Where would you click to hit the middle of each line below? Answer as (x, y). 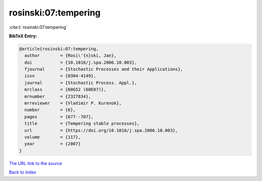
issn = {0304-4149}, (60, 76)
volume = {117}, (53, 137)
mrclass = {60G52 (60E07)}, (65, 90)
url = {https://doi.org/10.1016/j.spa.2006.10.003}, (101, 130)
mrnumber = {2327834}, (58, 96)
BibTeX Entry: (23, 36)
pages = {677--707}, (59, 117)
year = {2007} (53, 144)
